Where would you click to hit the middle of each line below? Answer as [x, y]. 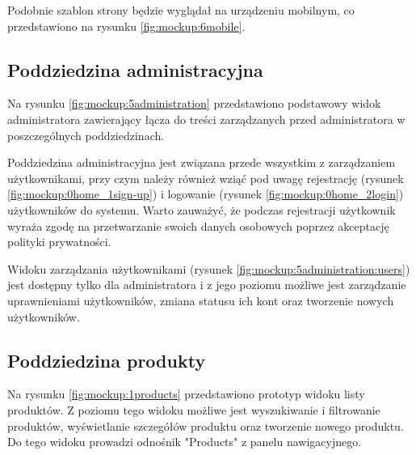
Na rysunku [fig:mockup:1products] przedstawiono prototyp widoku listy [186, 394]
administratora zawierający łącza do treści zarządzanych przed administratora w [206, 119]
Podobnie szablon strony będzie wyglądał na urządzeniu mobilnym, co [181, 10]
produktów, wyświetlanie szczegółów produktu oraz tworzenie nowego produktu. [206, 425]
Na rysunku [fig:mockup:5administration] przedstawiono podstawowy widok [194, 103]
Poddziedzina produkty [107, 360]
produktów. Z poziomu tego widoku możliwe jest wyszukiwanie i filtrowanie [194, 409]
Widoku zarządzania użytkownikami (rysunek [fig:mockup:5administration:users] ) [209, 268]
